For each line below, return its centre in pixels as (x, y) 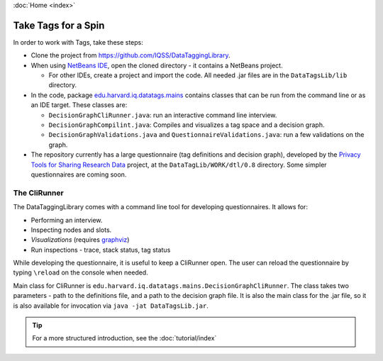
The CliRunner (38, 193)
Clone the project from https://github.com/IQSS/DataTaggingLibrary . (131, 55)
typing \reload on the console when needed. (81, 272)
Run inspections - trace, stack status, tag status (101, 250)
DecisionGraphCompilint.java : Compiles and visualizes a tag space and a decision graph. (187, 125)
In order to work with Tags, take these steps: (78, 42)
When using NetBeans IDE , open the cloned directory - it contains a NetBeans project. (157, 65)
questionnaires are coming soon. (79, 174)
